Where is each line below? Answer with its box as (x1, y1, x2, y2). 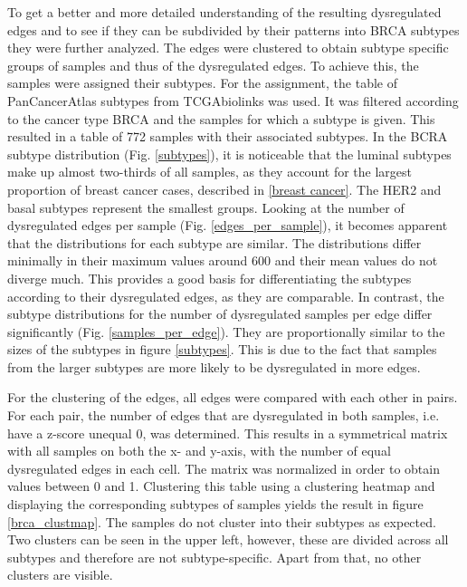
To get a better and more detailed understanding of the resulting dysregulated (7, 3, 442, 21)
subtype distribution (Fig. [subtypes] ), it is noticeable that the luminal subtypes (7, 144, 452, 163)
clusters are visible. (7, 565, 113, 584)
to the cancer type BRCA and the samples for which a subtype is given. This (7, 109, 435, 128)
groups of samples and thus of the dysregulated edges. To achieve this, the (7, 55, 419, 74)
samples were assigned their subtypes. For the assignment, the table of (7, 73, 398, 92)
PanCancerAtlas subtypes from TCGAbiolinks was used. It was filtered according (7, 91, 459, 110)
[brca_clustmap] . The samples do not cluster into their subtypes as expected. (7, 512, 436, 531)
